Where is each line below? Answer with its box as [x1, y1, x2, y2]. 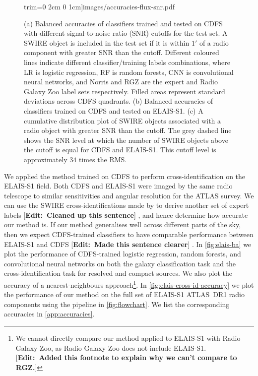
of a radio [199, 37, 229, 48]
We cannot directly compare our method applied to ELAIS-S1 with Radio [15, 333, 241, 343]
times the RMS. [78, 154, 127, 164]
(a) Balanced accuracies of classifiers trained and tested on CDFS [24, 18, 223, 28]
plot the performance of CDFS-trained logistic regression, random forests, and [4, 249, 241, 259]
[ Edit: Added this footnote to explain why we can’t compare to [15, 352, 237, 363]
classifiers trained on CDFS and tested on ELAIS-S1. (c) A [24, 105, 203, 116]
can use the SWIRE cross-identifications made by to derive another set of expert [4, 200, 249, 210]
